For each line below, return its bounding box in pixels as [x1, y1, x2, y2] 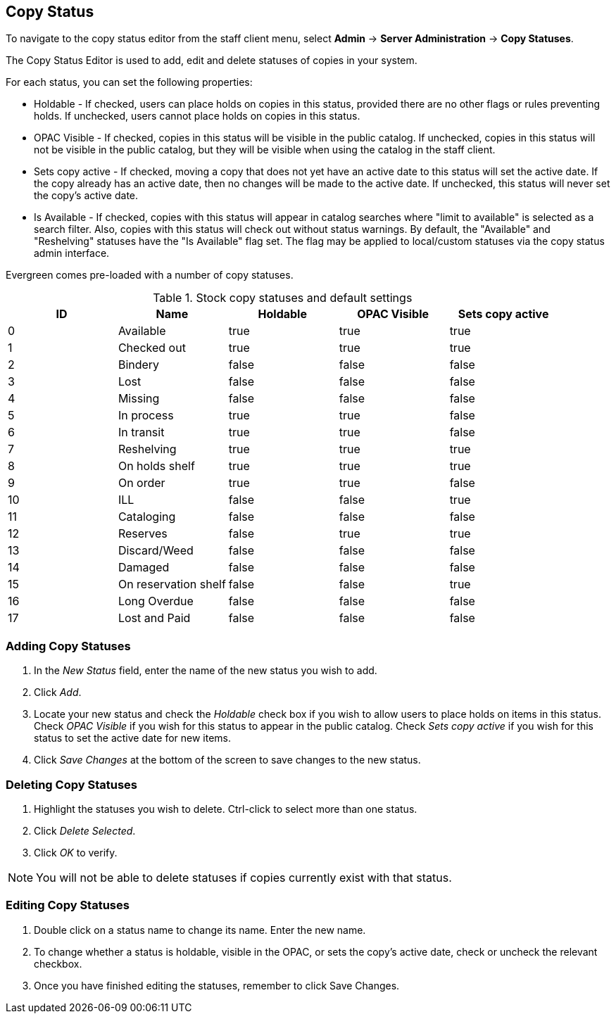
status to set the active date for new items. [34, 732, 232, 745]
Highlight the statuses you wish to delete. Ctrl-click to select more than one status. [34, 802, 417, 815]
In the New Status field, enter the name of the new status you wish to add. [34, 664, 377, 677]
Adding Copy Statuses [6, 638, 131, 653]
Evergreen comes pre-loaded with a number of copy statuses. [6, 269, 294, 281]
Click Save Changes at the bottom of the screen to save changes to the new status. [34, 754, 421, 766]
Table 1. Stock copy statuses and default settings [153, 291, 413, 305]
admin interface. [34, 247, 110, 260]
